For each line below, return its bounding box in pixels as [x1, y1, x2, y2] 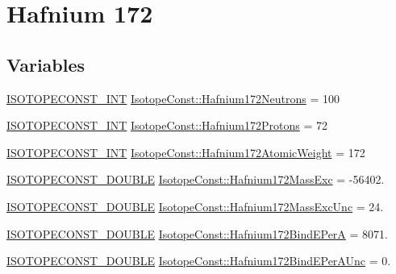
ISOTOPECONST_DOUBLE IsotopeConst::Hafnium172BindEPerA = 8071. [6, 225, 388, 242]
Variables [6, 52, 85, 77]
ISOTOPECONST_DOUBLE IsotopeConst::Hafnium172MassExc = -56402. [6, 171, 385, 188]
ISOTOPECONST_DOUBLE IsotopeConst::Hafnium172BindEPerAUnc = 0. [6, 252, 391, 269]
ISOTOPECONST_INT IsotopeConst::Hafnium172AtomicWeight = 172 [6, 143, 365, 160]
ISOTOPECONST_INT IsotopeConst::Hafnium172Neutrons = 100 [6, 89, 340, 106]
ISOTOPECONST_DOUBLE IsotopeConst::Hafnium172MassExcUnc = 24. [6, 197, 384, 214]
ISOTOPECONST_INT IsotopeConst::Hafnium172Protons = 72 [6, 117, 327, 134]
